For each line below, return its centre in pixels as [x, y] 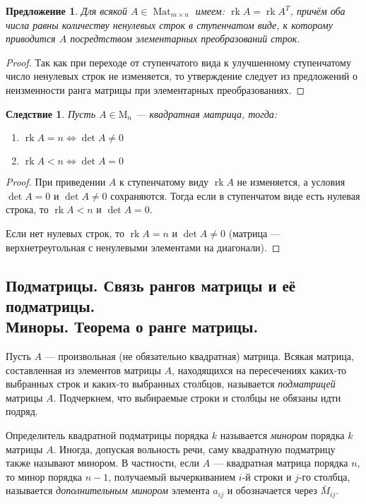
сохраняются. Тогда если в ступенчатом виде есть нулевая [235, 195]
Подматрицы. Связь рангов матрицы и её [151, 285]
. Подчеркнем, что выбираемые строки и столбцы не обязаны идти [197, 397]
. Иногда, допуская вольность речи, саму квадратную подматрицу [194, 449]
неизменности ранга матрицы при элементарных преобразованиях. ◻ [155, 89]
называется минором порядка [282, 435]
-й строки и [267, 476]
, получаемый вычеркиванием [172, 476]
